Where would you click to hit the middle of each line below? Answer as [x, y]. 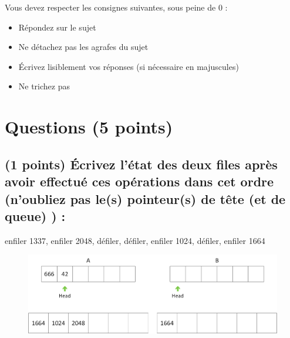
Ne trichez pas [44, 86]
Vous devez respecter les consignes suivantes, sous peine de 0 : [116, 7]
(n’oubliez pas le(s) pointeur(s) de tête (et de [145, 198]
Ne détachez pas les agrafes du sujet [83, 47]
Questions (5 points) [89, 127]
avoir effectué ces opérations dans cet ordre [139, 181]
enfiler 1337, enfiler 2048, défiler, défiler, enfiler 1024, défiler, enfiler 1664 [135, 240]
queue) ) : [35, 215]
